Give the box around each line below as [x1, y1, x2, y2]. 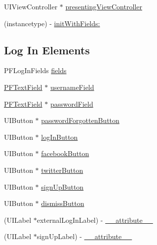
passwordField [50, 98, 93, 109]
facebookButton [41, 148, 89, 159]
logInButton [41, 131, 78, 142]
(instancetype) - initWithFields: [4, 18, 100, 28]
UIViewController [4, 1, 58, 11]
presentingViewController [65, 1, 142, 11]
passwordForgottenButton [41, 115, 119, 125]
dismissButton [41, 198, 84, 208]
